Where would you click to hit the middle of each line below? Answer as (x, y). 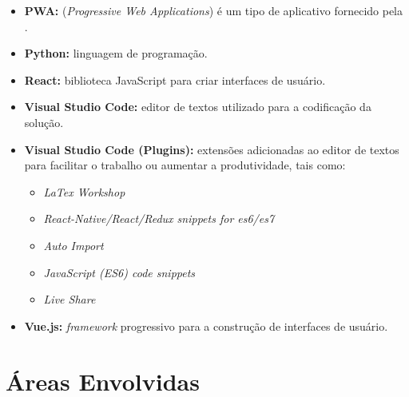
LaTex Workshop (84, 191)
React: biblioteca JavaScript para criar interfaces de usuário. (175, 79)
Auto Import (73, 245)
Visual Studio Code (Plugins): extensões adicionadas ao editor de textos (212, 149)
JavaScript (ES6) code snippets (119, 272)
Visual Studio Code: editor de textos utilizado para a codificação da (198, 107)
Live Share (69, 299)
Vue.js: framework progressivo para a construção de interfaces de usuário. (206, 326)
